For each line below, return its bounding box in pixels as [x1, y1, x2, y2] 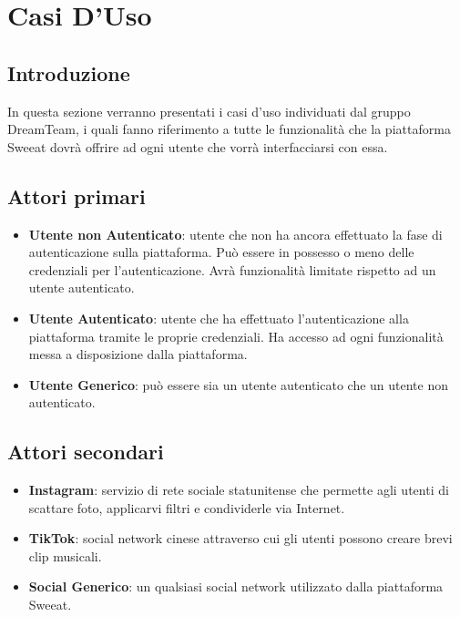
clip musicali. [28, 546, 102, 565]
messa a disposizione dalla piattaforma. [28, 344, 248, 364]
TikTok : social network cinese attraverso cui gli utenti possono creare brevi [28, 529, 453, 548]
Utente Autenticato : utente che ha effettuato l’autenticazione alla [28, 308, 409, 327]
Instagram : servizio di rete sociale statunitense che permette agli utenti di [28, 480, 449, 499]
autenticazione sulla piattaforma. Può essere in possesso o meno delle [28, 242, 414, 262]
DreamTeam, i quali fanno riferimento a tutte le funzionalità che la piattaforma [7, 119, 451, 139]
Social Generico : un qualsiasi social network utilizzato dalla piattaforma [28, 577, 444, 596]
